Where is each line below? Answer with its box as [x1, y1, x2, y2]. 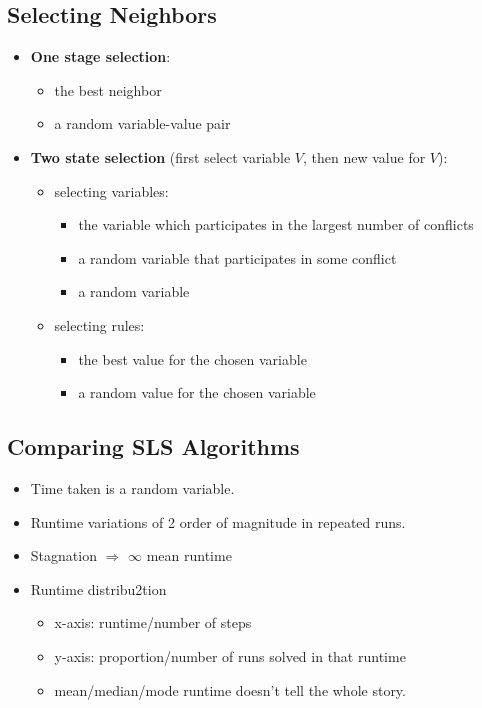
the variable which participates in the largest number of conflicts [78, 214, 474, 235]
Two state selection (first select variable [30, 146, 291, 167]
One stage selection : [30, 46, 171, 67]
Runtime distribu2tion [30, 578, 167, 599]
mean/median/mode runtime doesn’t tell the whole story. [54, 679, 406, 700]
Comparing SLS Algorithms [7, 431, 300, 462]
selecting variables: [54, 180, 169, 201]
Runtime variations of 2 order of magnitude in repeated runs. [30, 511, 406, 532]
